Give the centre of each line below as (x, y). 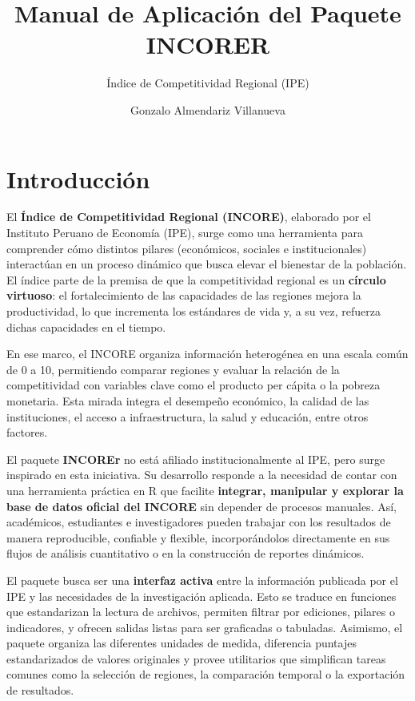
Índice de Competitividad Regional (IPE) (208, 83)
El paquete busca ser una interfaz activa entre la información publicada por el (202, 580)
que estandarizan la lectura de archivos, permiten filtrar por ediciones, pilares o (201, 612)
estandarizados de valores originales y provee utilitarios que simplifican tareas (196, 658)
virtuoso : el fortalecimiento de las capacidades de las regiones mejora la (184, 295)
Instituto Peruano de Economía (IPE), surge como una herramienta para (185, 233)
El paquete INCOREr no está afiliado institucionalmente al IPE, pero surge (196, 459)
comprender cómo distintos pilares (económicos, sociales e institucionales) (187, 248)
